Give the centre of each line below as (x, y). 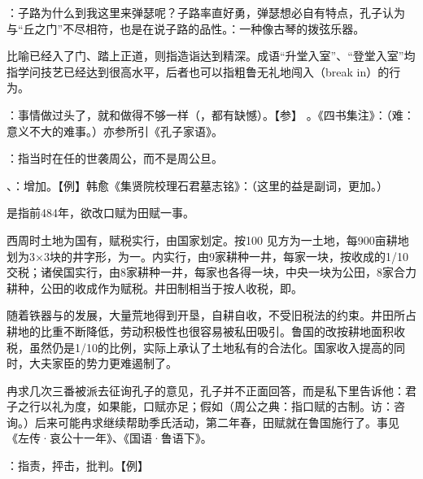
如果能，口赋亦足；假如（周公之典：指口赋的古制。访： (245, 406)
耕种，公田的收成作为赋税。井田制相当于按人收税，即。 (155, 287)
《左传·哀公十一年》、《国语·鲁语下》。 (109, 438)
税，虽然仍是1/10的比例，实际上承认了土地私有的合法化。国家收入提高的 (200, 347)
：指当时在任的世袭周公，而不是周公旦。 (115, 158)
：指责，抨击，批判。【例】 (78, 466)
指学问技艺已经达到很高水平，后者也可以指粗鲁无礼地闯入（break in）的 (198, 71)
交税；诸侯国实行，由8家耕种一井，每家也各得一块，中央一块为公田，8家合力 (211, 272)
